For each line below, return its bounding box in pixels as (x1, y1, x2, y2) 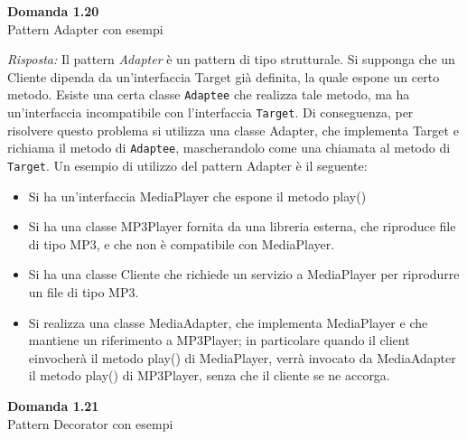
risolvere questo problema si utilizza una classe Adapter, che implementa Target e (7, 120, 459, 139)
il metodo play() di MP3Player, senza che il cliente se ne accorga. (28, 366, 390, 385)
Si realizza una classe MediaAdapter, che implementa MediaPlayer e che (28, 313, 428, 332)
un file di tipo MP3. (28, 282, 139, 301)
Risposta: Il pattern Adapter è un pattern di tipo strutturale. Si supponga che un (7, 50, 455, 69)
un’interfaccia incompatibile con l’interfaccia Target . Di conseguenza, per (7, 103, 414, 122)
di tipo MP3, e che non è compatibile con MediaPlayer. (28, 234, 335, 253)
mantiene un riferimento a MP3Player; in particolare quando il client (28, 331, 410, 350)
